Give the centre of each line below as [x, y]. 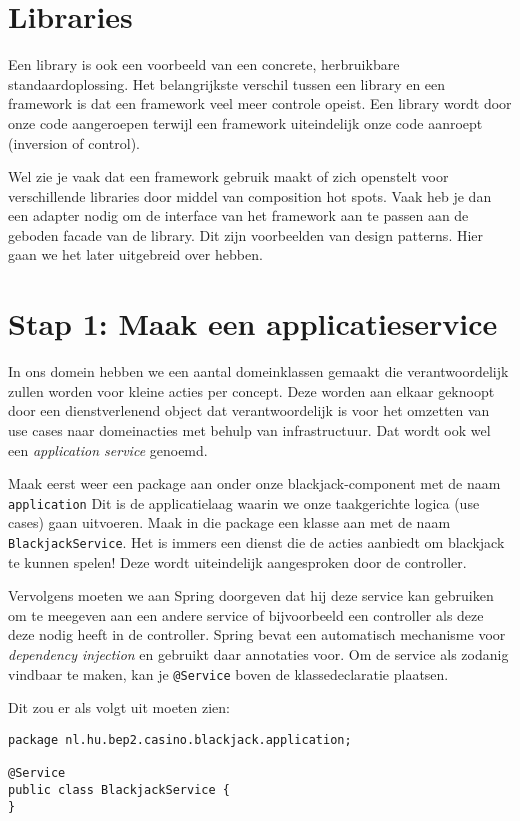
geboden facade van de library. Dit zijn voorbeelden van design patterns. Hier [246, 234]
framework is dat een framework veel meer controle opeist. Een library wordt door [260, 103]
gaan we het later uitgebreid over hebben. [135, 254]
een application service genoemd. [108, 449]
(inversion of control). [74, 142]
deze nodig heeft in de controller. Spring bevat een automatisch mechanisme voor [257, 634]
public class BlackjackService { [119, 789]
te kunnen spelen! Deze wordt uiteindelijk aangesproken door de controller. [237, 561]
